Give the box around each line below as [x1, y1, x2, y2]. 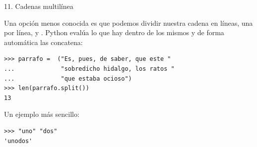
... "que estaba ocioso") [4, 75, 132, 82]
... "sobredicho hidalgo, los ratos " [4, 65, 175, 72]
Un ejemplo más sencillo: [4, 109, 79, 119]
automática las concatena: [4, 37, 83, 47]
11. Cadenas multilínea [4, 1, 73, 11]
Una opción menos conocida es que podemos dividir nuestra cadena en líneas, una [4, 17, 253, 28]
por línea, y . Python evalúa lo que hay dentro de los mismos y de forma [4, 27, 224, 38]
